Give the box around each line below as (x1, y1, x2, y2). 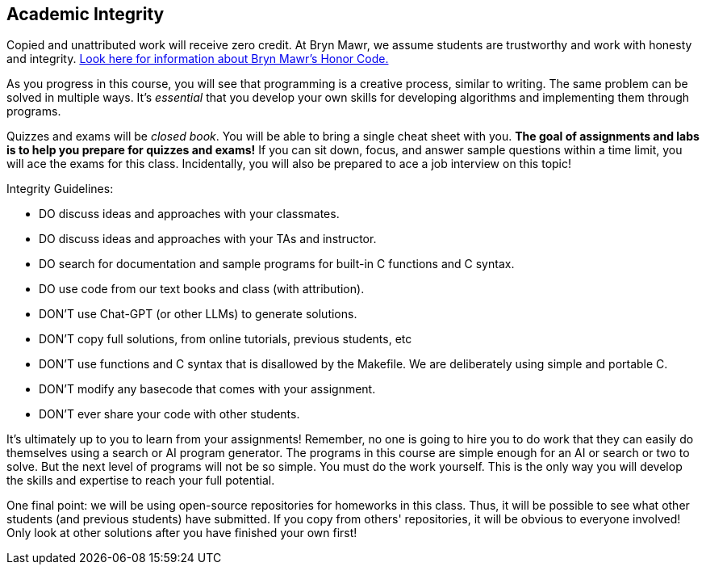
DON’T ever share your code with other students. (39, 407, 300, 422)
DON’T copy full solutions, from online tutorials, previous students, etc (39, 332, 412, 346)
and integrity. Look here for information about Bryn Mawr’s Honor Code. (6, 52, 389, 66)
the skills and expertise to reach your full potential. (6, 473, 275, 488)
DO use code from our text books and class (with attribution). (39, 282, 365, 296)
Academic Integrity (6, 4, 165, 24)
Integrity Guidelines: (6, 182, 114, 196)
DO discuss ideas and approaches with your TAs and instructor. (39, 232, 377, 246)
